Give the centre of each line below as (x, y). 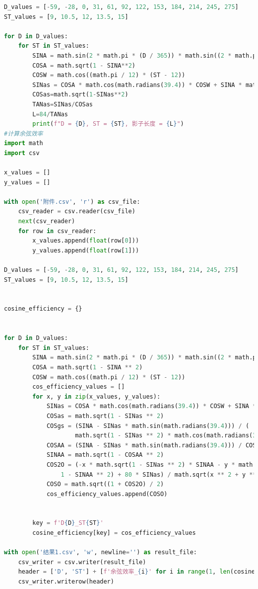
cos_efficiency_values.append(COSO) (107, 494)
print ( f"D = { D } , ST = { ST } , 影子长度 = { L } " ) (108, 124)
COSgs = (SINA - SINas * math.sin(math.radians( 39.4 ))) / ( (148, 426)
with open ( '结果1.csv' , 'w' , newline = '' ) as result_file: (101, 552)
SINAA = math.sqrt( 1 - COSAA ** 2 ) (105, 455)
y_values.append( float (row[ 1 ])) (86, 250)
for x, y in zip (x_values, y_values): (97, 396)
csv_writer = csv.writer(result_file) (82, 562)
